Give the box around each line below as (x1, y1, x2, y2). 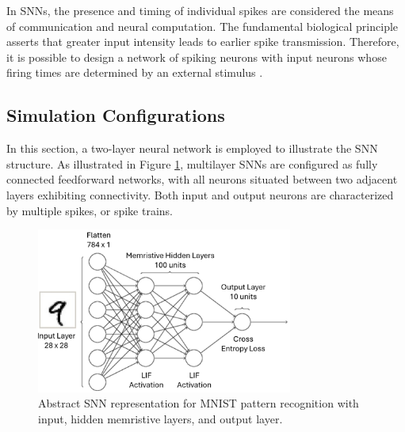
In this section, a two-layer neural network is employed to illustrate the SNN (6, 140, 378, 157)
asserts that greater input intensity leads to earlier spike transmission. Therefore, (6, 33, 399, 50)
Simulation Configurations (6, 103, 225, 127)
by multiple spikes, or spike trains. (6, 202, 173, 218)
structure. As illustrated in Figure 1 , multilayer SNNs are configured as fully (6, 155, 378, 172)
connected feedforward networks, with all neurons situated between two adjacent (6, 171, 398, 188)
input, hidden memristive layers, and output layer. (38, 410, 283, 426)
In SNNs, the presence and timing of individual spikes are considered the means (6, 2, 394, 18)
